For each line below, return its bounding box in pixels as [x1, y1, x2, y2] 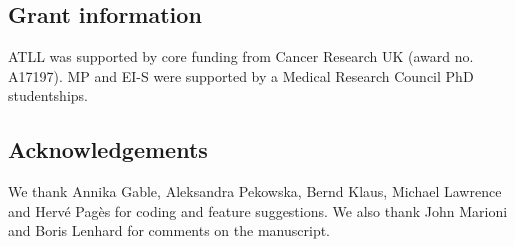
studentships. [8, 85, 88, 106]
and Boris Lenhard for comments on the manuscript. [8, 220, 330, 241]
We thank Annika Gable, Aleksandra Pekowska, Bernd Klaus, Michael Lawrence [8, 181, 502, 202]
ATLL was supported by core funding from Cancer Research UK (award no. [8, 46, 474, 67]
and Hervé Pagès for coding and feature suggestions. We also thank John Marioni [8, 200, 508, 221]
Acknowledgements [8, 134, 208, 165]
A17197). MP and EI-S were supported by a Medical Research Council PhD [8, 65, 474, 86]
